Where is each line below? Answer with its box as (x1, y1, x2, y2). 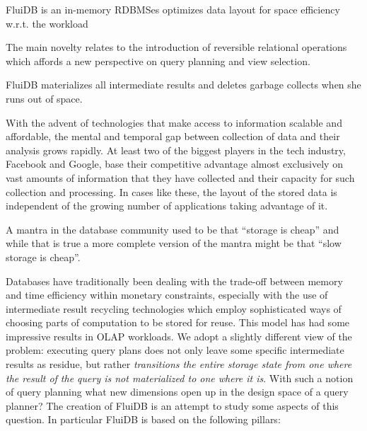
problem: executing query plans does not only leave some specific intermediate (6, 343, 344, 357)
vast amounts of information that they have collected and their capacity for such (6, 170, 355, 185)
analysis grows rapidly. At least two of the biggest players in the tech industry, (6, 142, 346, 157)
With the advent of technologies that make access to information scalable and (6, 115, 342, 130)
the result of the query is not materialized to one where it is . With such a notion (6, 370, 354, 385)
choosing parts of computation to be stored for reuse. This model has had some (6, 315, 350, 330)
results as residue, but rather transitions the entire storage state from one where (6, 357, 352, 372)
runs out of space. (6, 91, 83, 105)
